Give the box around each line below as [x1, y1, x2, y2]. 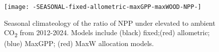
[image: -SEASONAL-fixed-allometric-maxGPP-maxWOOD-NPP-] [4, 3, 201, 10]
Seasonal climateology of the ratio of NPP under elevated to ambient [4, 17, 215, 28]
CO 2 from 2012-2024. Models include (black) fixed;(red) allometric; [4, 27, 210, 39]
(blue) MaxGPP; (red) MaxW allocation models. [4, 38, 154, 49]
